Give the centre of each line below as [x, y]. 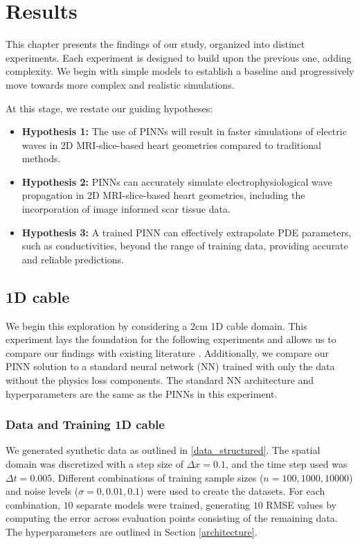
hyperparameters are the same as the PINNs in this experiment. [142, 393]
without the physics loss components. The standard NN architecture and [160, 380]
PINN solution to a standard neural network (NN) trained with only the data [170, 366]
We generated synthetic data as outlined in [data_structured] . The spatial [163, 450]
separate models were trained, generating [163, 504]
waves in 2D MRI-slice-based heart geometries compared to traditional [171, 144]
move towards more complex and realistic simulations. [120, 84]
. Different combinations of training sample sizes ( [158, 477]
